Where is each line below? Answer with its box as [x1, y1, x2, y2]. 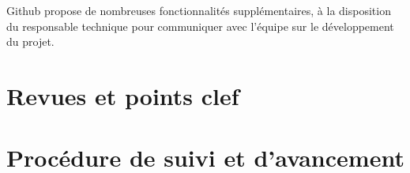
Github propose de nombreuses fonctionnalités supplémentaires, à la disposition [6, 2, 391, 18]
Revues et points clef [6, 79, 239, 111]
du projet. [6, 33, 55, 50]
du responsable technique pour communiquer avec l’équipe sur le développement [6, 17, 394, 34]
